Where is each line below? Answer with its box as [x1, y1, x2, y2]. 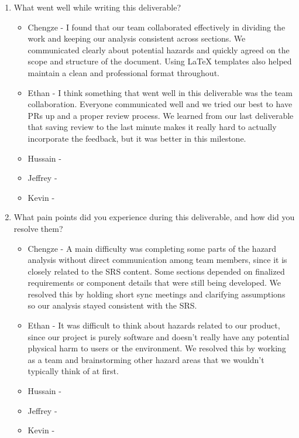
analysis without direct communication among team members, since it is [28, 254, 287, 266]
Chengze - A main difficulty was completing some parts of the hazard [28, 242, 277, 254]
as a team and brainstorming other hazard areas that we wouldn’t [28, 353, 264, 365]
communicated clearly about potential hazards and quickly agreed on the [28, 43, 290, 56]
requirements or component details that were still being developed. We [28, 276, 281, 289]
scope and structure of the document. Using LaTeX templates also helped [28, 55, 292, 67]
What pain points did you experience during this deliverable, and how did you [13, 211, 295, 223]
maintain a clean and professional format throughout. [28, 66, 219, 78]
